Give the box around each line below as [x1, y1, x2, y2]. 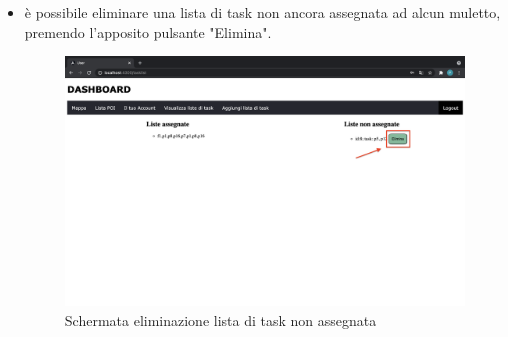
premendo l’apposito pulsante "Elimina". [24, 21, 272, 42]
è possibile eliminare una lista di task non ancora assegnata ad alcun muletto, [24, 2, 501, 22]
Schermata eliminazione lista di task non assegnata [64, 309, 377, 330]
